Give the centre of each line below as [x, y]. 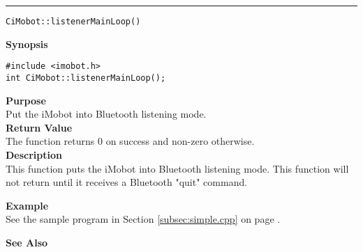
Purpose [26, 100]
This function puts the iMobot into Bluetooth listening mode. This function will [177, 168]
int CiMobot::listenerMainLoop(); [86, 78]
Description [34, 154]
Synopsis [27, 44]
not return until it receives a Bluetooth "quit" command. [127, 182]
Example [27, 205]
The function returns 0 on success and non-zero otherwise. [130, 141]
